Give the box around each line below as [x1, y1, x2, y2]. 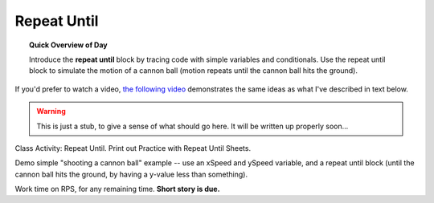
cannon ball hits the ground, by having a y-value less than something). [14, 169, 248, 179]
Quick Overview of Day [29, 40, 108, 50]
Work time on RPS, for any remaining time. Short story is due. [14, 185, 220, 194]
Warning [36, 107, 66, 116]
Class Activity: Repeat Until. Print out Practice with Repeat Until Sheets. [14, 143, 252, 152]
